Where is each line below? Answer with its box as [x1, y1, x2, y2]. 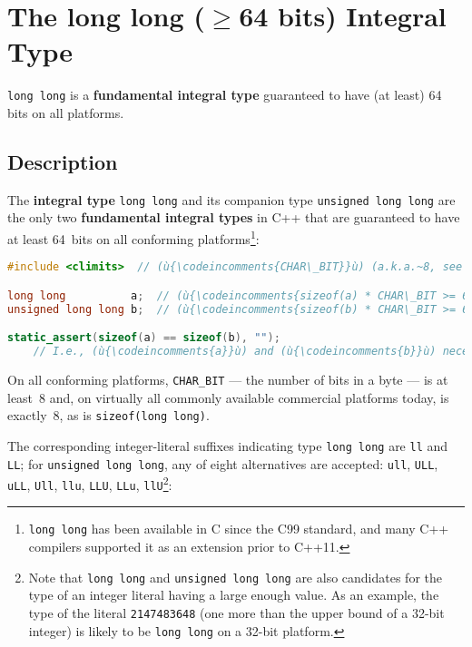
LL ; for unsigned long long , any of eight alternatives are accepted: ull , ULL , [7, 454, 438, 473]
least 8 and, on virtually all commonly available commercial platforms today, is [7, 387, 449, 407]
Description [7, 147, 118, 175]
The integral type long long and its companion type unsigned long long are [7, 190, 456, 209]
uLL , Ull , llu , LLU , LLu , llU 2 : [7, 473, 172, 494]
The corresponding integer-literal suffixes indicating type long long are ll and [7, 436, 448, 455]
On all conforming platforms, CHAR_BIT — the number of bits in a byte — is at [7, 369, 448, 388]
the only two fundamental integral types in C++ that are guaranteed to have [7, 208, 460, 227]
